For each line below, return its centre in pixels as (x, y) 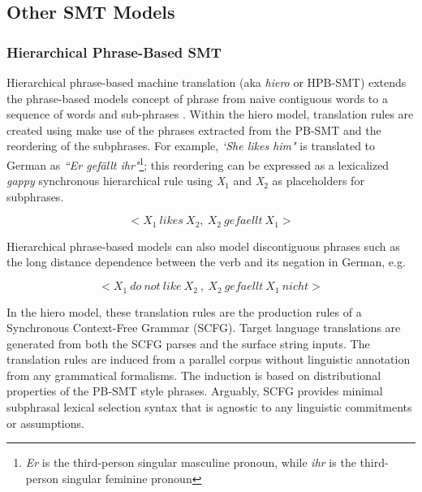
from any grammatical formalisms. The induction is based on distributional (194, 375)
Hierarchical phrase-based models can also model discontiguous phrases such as (203, 246)
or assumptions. (45, 423)
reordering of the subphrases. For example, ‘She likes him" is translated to (191, 146)
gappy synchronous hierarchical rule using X (116, 181)
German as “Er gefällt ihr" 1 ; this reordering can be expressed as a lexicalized (198, 163)
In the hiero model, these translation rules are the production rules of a (184, 311)
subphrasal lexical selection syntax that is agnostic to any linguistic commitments (209, 407)
